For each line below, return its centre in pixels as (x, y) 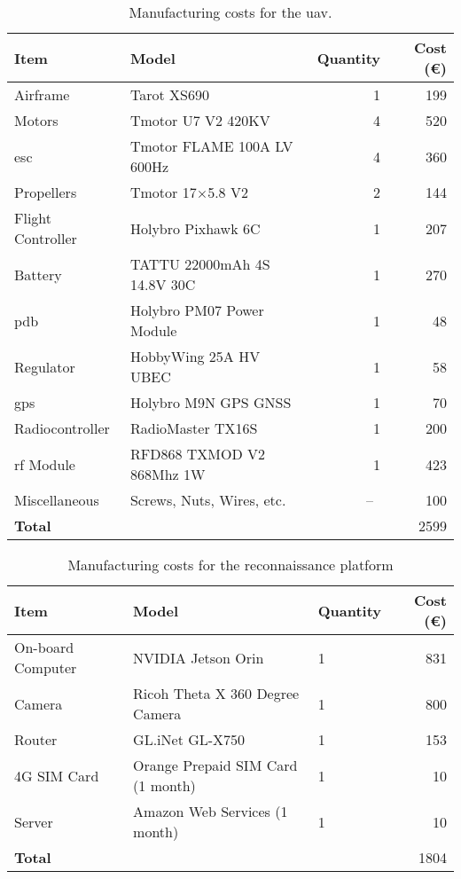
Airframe (42, 94)
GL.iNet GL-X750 (189, 739)
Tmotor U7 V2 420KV (200, 120)
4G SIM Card (57, 775)
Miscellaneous (57, 500)
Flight (33, 218)
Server (34, 821)
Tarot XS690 (169, 94)
